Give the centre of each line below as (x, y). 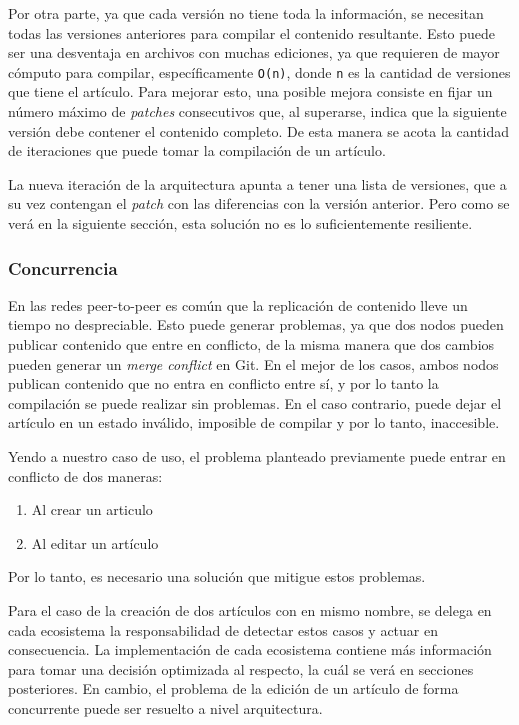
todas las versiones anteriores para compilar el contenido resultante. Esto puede (252, 32)
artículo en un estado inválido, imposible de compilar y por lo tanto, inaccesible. (254, 422)
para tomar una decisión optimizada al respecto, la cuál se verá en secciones (241, 668)
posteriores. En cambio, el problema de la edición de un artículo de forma (233, 688)
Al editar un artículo (95, 542)
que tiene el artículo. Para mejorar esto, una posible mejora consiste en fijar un (250, 91)
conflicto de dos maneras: (85, 475)
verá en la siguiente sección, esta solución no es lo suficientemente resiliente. (240, 223)
